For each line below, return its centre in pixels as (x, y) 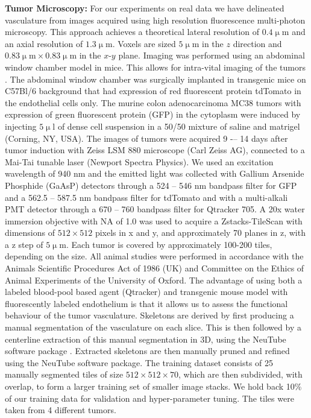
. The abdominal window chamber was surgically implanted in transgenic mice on (155, 79)
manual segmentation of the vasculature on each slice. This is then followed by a (153, 327)
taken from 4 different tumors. (61, 410)
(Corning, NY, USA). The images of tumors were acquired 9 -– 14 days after (146, 138)
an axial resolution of (44, 43)
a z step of (24, 244)
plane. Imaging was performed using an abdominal (212, 55)
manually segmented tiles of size (64, 374)
